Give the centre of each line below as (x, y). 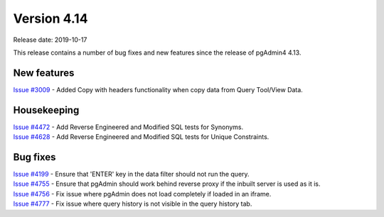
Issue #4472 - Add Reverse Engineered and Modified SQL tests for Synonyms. (128, 127)
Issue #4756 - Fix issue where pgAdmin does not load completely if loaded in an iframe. (142, 194)
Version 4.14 (50, 18)
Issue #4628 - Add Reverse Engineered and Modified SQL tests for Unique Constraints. (141, 137)
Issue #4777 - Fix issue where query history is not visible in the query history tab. (133, 204)
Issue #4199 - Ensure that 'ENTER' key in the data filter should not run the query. (131, 174)
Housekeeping (46, 110)
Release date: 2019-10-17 (50, 40)
